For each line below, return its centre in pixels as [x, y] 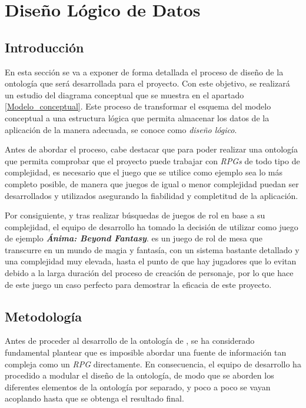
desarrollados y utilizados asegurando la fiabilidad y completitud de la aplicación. [152, 195]
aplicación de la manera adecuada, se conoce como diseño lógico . [121, 129]
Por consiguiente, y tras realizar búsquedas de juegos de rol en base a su [135, 215]
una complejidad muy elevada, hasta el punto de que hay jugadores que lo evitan [151, 261]
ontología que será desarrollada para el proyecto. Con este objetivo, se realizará [147, 83]
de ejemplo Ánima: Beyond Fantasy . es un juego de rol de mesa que [134, 238]
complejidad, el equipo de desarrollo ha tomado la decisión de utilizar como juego [152, 226]
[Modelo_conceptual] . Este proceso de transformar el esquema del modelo [138, 106]
